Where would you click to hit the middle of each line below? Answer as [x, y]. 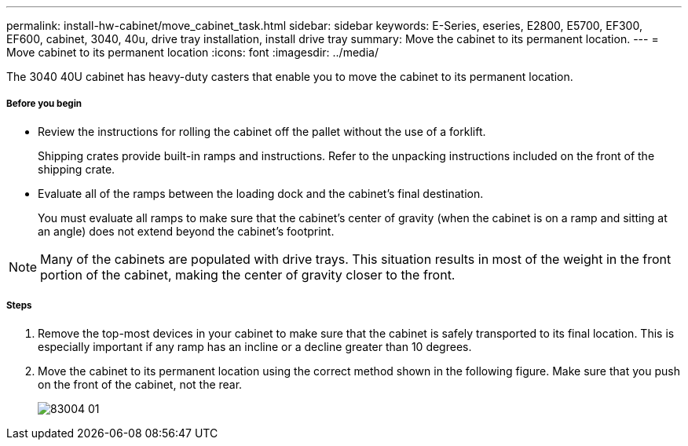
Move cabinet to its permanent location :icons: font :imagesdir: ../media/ [192, 52]
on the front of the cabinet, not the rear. [140, 384]
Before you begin [44, 104]
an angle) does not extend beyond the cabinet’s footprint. [186, 231]
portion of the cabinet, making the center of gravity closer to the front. [248, 274]
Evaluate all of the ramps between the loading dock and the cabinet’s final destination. [261, 193]
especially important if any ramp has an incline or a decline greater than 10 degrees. [255, 346]
